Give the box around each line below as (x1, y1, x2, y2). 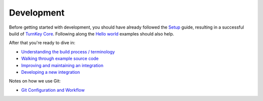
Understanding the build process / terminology (21, 49, 115, 54)
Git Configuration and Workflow (21, 87, 85, 93)
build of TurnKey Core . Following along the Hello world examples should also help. (9, 31, 174, 36)
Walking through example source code (21, 56, 99, 62)
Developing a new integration (21, 69, 80, 75)
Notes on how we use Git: (9, 78, 61, 84)
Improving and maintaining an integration (21, 62, 104, 68)
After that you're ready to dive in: (9, 40, 75, 46)
